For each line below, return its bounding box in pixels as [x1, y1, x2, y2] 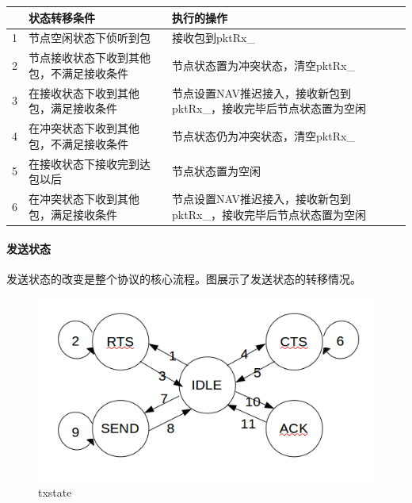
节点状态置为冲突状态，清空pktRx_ [172, 56, 355, 73]
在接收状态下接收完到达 [29, 155, 151, 171]
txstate [38, 483, 72, 500]
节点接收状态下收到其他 [29, 49, 151, 66]
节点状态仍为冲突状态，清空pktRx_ [172, 127, 355, 144]
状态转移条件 [29, 9, 95, 25]
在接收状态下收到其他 [29, 84, 139, 101]
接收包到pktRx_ [172, 29, 255, 46]
